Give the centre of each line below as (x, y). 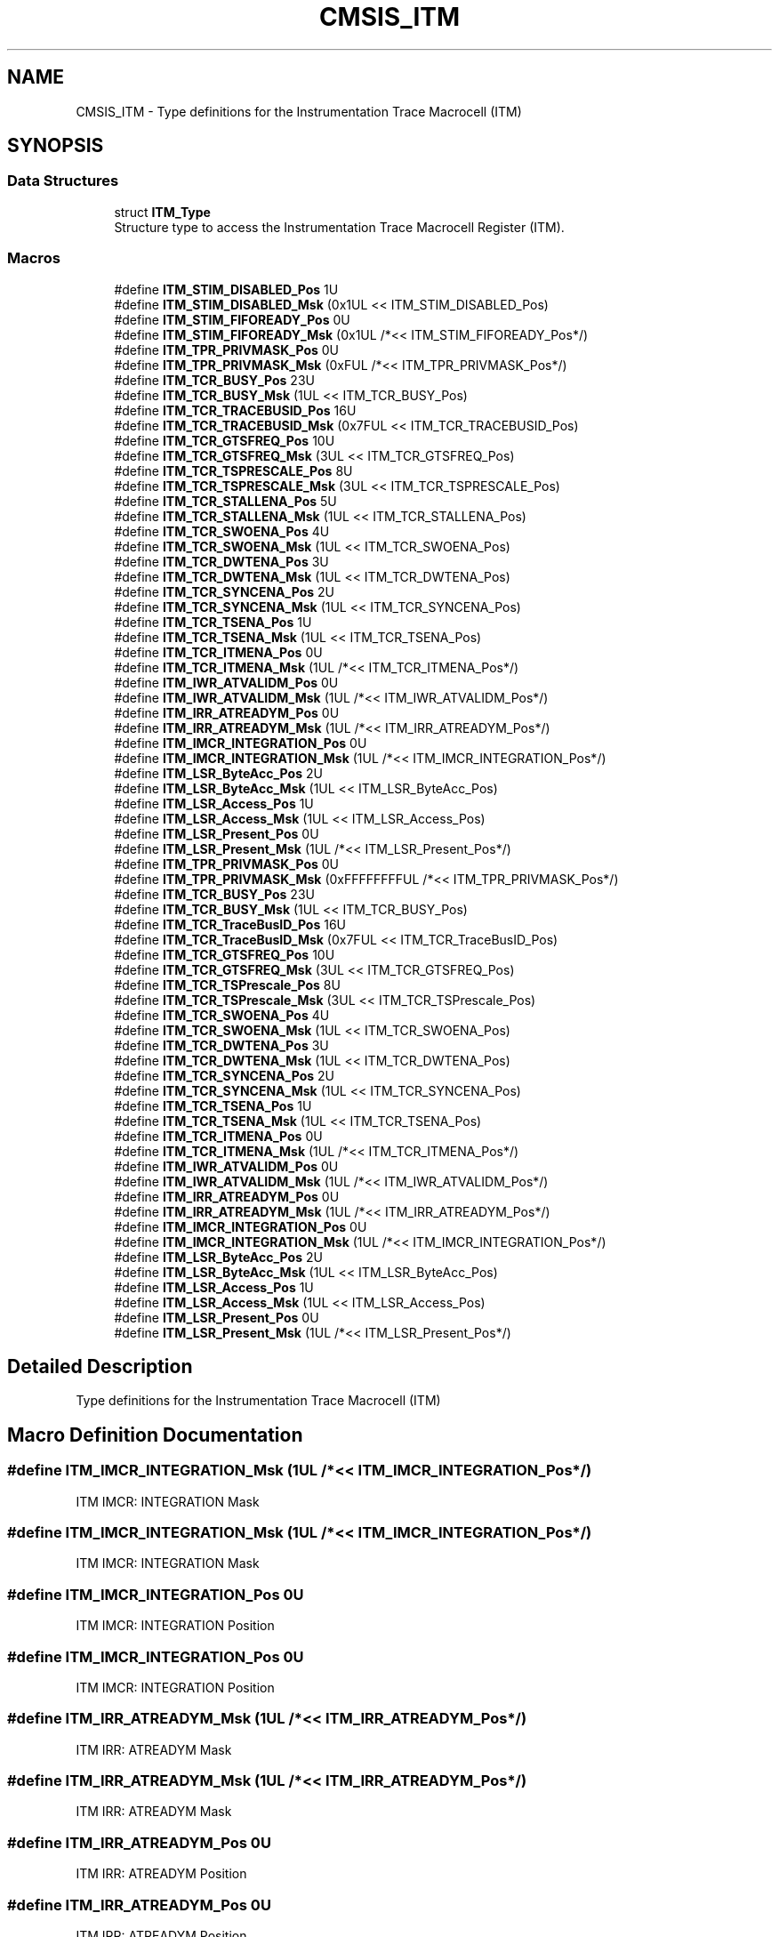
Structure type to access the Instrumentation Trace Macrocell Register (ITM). (339, 227)
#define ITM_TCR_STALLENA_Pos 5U (225, 501)
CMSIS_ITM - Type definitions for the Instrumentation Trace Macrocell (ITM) (299, 111)
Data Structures (63, 181)
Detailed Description (100, 1366)
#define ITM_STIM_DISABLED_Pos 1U (226, 289)
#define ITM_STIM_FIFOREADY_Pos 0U (232, 319)
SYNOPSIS (56, 146)
